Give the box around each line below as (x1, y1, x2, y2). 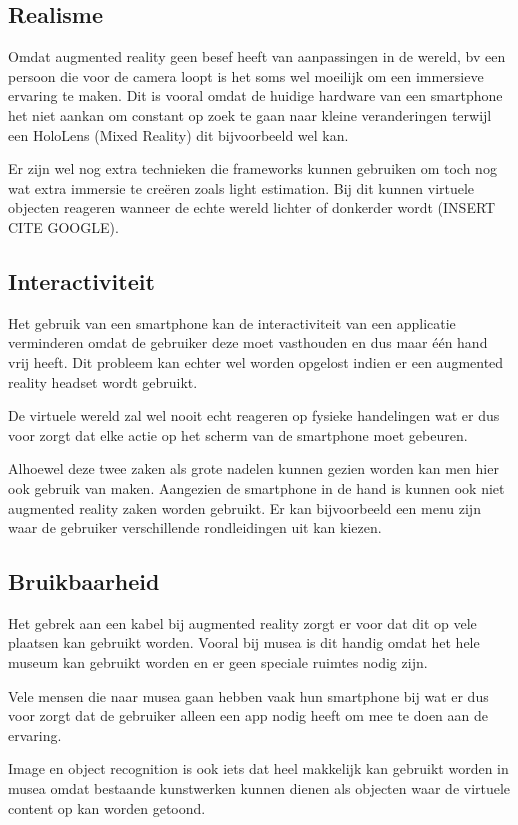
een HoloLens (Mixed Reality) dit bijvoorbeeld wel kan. (8, 124, 349, 145)
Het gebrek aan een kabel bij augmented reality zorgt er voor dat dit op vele (8, 612, 477, 633)
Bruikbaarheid (8, 566, 160, 597)
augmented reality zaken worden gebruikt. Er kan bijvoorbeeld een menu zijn (8, 497, 481, 518)
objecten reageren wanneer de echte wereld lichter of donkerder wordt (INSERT (8, 197, 496, 218)
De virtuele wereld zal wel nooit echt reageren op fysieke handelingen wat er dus (8, 405, 500, 426)
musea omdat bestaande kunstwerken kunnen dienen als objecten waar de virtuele (8, 778, 511, 799)
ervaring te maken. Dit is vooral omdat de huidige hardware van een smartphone (8, 85, 503, 106)
